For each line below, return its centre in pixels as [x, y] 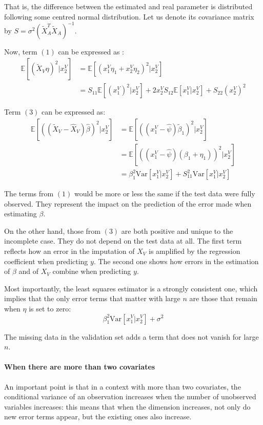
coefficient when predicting [46, 261]
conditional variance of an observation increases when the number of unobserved [130, 396]
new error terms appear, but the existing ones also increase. [98, 417]
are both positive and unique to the [177, 230]
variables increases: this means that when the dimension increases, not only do [127, 406]
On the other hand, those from [53, 230]
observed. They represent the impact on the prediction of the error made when [128, 203]
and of [29, 271]
